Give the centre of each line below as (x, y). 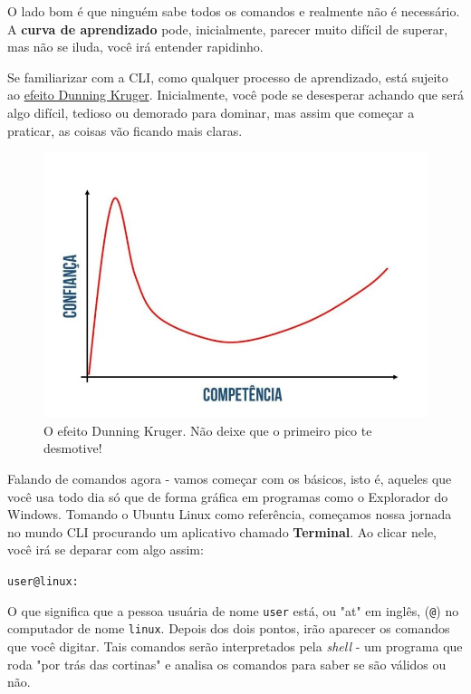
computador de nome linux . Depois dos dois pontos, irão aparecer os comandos (229, 628)
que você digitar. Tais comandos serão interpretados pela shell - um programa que (235, 646)
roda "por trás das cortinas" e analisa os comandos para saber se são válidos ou (227, 664)
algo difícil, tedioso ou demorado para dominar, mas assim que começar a (211, 112)
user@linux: (43, 581)
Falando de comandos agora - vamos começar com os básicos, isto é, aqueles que (230, 479)
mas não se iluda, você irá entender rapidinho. (135, 47)
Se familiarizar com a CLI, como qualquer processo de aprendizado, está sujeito (228, 77)
